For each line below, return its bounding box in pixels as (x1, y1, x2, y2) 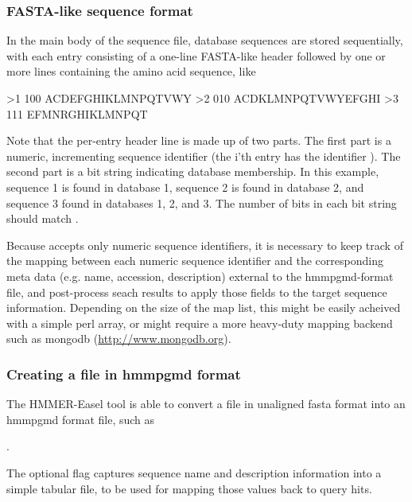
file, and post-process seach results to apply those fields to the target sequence (6, 283, 387, 300)
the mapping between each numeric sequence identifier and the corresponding (6, 252, 383, 269)
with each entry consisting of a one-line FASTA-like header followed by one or (6, 47, 386, 64)
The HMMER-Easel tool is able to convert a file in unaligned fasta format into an (6, 395, 406, 412)
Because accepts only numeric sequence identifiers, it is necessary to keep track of (6, 236, 403, 253)
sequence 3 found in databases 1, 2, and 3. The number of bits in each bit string (6, 194, 397, 211)
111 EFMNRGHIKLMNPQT (6, 105, 148, 122)
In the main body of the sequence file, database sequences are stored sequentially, (6, 32, 403, 49)
